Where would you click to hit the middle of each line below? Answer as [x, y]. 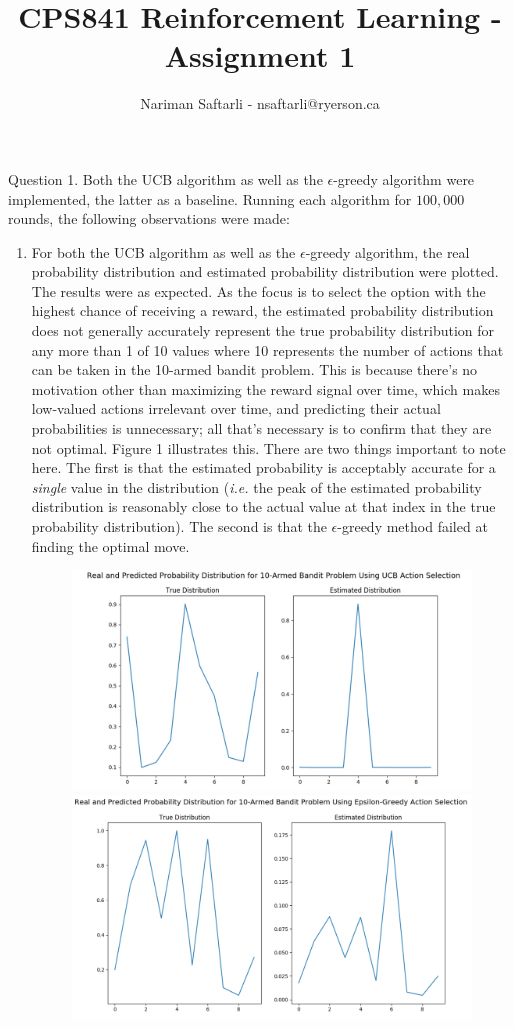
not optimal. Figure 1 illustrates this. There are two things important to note [268, 447]
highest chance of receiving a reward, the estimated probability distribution [262, 310]
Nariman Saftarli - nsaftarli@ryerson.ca [260, 103]
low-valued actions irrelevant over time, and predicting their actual [236, 408]
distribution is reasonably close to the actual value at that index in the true [263, 506]
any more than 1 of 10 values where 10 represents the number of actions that [267, 349]
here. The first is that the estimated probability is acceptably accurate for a [263, 467]
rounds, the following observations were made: [149, 218]
